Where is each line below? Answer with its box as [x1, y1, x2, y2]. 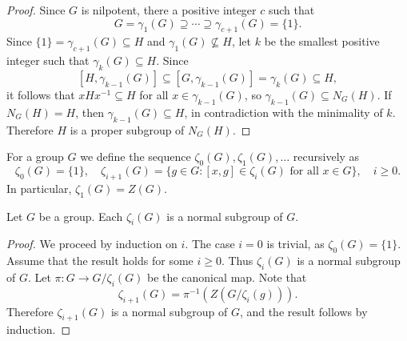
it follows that [6, 86, 75, 102]
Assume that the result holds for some [6, 252, 194, 269]
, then [75, 103, 104, 120]
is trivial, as [266, 235, 325, 252]
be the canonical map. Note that [147, 268, 307, 285]
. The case [185, 235, 235, 252]
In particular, [6, 179, 72, 196]
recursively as [293, 148, 360, 165]
